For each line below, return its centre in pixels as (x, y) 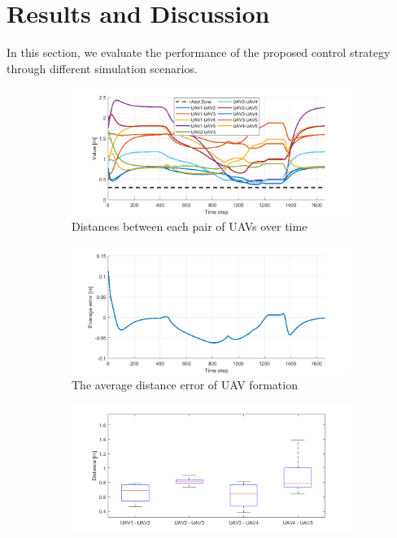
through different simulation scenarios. (102, 68)
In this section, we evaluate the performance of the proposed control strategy (198, 52)
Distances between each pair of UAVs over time (190, 226)
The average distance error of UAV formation (185, 385)
